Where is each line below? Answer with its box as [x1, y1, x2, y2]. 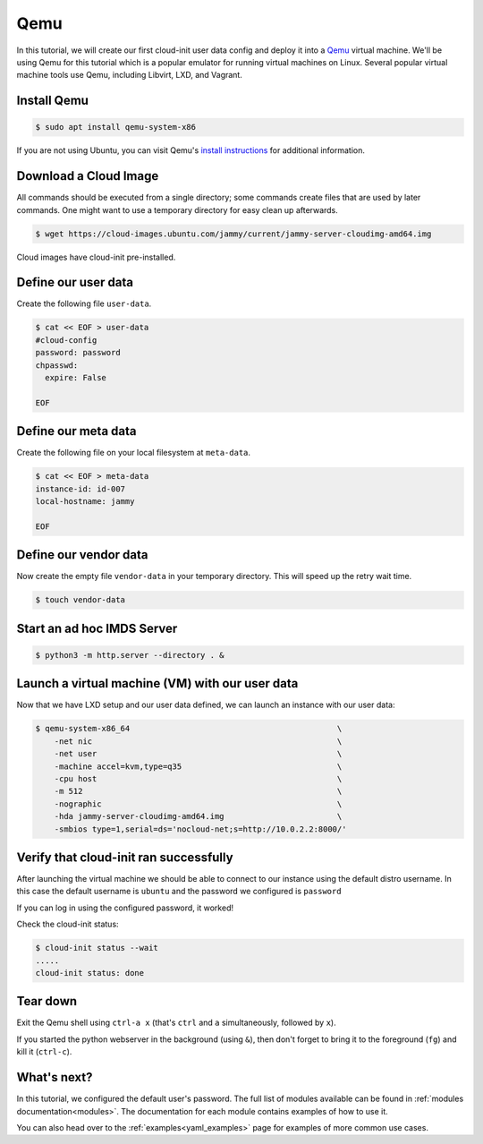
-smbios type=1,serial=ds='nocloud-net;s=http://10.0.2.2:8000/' [54, 824, 347, 834]
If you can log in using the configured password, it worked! [16, 902, 234, 913]
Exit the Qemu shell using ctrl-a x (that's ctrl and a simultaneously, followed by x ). [16, 1017, 336, 1029]
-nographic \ [54, 798, 343, 809]
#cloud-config [35, 335, 97, 345]
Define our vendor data [16, 547, 148, 563]
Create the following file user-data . [16, 298, 152, 309]
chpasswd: [35, 360, 79, 371]
